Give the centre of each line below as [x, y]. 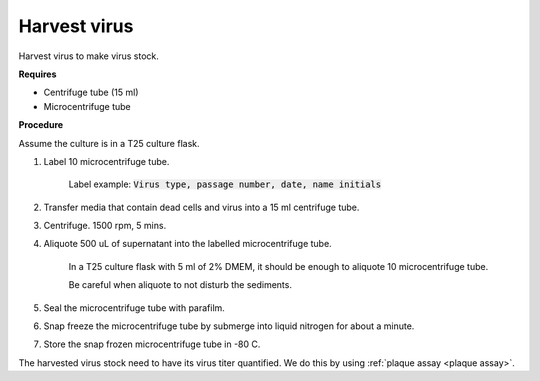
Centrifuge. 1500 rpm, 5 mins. [105, 226]
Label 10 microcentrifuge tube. [106, 161]
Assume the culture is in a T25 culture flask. [109, 143]
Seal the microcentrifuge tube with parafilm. [134, 307]
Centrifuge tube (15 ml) [91, 92]
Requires [37, 74]
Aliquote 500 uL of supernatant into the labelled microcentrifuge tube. [187, 244]
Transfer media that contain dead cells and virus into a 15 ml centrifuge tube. [201, 207]
